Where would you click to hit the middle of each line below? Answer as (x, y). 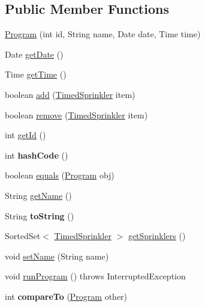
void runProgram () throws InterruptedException (95, 276)
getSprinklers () (157, 236)
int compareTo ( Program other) (66, 296)
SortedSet (23, 236)
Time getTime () (36, 74)
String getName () (38, 195)
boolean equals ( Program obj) (60, 175)
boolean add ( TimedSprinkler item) (70, 94)
